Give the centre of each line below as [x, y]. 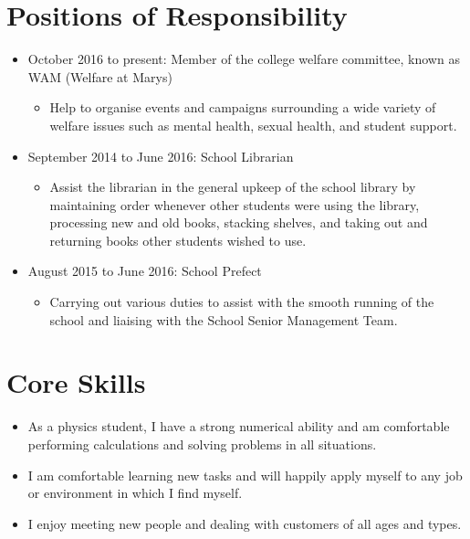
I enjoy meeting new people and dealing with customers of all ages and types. [245, 523]
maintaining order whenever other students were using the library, [235, 204]
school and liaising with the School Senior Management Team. [224, 319]
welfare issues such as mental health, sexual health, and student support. [253, 125]
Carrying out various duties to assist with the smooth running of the [242, 302]
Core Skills [76, 382]
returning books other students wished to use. [178, 240]
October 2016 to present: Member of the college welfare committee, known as [244, 59]
